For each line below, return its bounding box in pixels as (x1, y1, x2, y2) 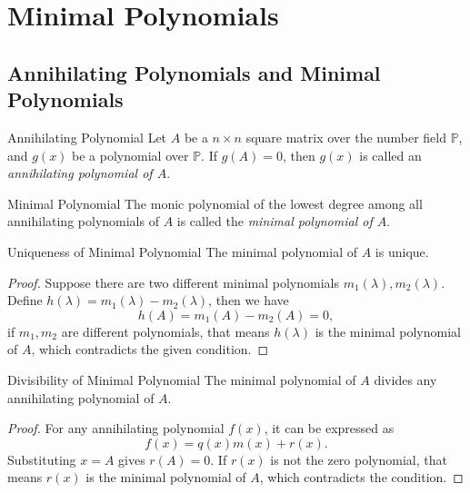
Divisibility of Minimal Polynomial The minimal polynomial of (7, 370, 356, 389)
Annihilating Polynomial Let (7, 127, 167, 146)
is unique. (375, 242, 429, 261)
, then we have (208, 291, 289, 310)
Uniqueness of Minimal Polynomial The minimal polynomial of (7, 242, 358, 261)
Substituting (7, 449, 76, 468)
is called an (359, 145, 422, 164)
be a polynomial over (72, 145, 189, 164)
